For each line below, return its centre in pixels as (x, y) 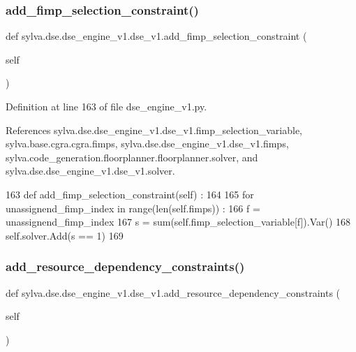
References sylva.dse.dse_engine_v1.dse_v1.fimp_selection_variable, (154, 130)
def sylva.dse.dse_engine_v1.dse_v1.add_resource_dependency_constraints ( (173, 292)
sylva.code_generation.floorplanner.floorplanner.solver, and (132, 157)
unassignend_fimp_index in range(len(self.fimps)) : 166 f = (133, 208)
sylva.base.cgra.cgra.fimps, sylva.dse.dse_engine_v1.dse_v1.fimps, (147, 144)
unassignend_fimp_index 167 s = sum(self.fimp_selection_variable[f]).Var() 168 (178, 222)
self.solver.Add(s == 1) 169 (65, 235)
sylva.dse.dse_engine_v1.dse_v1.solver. (90, 171)
